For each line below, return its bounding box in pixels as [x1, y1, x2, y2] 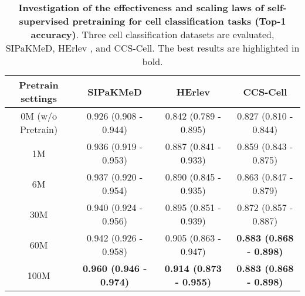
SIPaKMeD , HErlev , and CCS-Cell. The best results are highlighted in [5, 41, 300, 55]
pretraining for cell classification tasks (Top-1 [72, 14, 286, 28]
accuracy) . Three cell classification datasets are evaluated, [30, 28, 274, 41]
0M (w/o [21, 109, 57, 123]
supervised [19, 14, 69, 28]
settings [21, 91, 57, 105]
